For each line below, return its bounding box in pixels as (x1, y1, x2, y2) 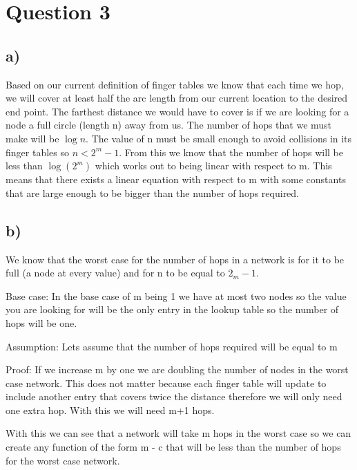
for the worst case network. (6, 453, 120, 467)
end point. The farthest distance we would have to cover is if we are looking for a (6, 104, 349, 118)
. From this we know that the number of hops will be (119, 144, 343, 159)
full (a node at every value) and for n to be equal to (6, 265, 225, 280)
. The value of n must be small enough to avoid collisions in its (86, 131, 352, 145)
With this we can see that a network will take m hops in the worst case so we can (6, 426, 351, 440)
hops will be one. (6, 315, 77, 330)
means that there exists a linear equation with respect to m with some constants (6, 172, 346, 187)
